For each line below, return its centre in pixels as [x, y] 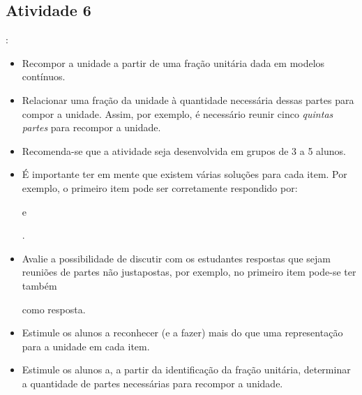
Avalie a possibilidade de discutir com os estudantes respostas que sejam [176, 258]
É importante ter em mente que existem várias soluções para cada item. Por [184, 174]
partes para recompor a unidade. [91, 127]
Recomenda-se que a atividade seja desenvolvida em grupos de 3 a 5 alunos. [184, 150]
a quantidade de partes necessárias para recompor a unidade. [152, 383]
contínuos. [44, 76]
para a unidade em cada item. [86, 346]
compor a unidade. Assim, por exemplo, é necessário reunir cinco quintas [178, 113]
